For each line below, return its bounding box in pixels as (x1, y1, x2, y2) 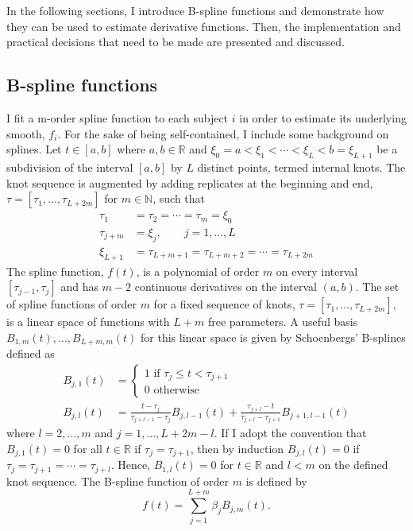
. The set (355, 278, 399, 295)
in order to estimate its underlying (239, 109, 407, 126)
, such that (152, 190, 206, 207)
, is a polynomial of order (136, 262, 260, 279)
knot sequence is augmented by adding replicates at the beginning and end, (6, 174, 373, 191)
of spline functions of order (6, 296, 137, 312)
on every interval (276, 262, 358, 279)
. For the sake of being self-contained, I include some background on (57, 125, 389, 141)
